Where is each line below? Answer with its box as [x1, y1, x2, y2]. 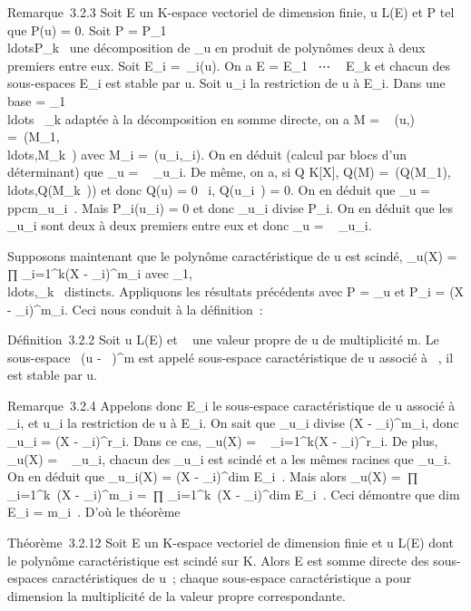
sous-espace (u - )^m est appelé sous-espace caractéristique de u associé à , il [7, 347, 454, 366]
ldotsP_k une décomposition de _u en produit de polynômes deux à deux [7, 38, 426, 57]
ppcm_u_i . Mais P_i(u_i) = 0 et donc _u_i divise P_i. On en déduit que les [7, 198, 454, 217]
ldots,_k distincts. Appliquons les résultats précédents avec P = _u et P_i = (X [7, 281, 465, 300]
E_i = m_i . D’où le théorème [7, 502, 181, 521]
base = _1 [7, 91, 66, 110]
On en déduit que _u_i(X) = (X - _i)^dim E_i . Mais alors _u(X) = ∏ [7, 467, 418, 486]
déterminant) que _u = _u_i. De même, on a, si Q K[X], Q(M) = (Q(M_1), [7, 162, 451, 181]
